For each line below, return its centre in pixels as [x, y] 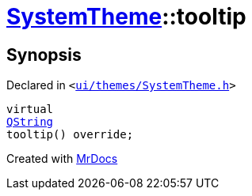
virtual [30, 109]
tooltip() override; [70, 135]
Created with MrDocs [62, 159]
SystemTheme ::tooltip [126, 17]
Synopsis [44, 55]
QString [30, 122]
